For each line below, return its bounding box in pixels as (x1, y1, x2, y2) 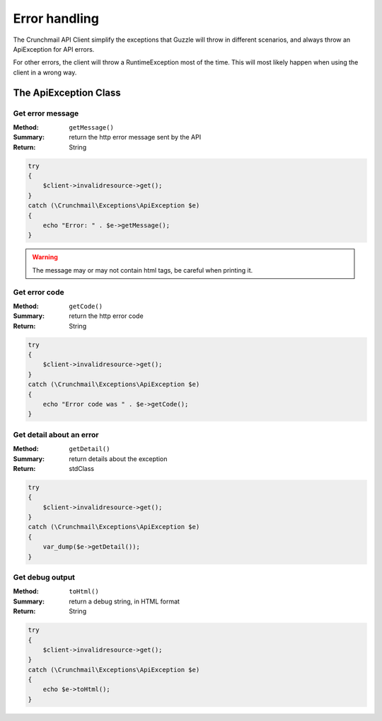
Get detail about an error (13, 429, 99, 439)
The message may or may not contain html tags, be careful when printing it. (32, 266, 253, 274)
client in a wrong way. (13, 68, 77, 76)
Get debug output (13, 572, 76, 582)
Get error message (13, 108, 79, 118)
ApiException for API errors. (13, 45, 95, 53)
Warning (32, 253, 58, 261)
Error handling (13, 11, 99, 26)
